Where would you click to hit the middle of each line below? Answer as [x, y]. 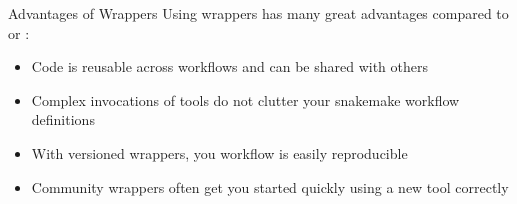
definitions [63, 119]
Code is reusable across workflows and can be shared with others [229, 66]
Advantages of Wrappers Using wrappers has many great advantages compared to [258, 13]
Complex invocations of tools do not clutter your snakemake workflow [245, 99]
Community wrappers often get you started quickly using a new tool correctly [270, 186]
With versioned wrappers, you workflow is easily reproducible [219, 152]
